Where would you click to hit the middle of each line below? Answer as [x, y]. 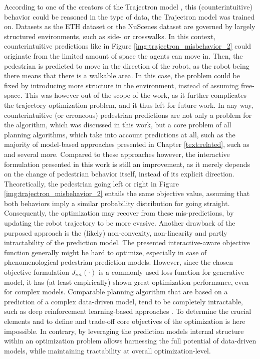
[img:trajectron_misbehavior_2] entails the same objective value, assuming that [127, 193]
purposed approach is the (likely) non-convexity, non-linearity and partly [116, 232]
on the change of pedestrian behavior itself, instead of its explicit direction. [119, 174]
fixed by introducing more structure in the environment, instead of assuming [121, 85]
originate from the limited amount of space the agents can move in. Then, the [123, 55]
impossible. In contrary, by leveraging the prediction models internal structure [124, 331]
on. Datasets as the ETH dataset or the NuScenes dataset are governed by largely [130, 26]
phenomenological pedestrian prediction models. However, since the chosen [118, 262]
